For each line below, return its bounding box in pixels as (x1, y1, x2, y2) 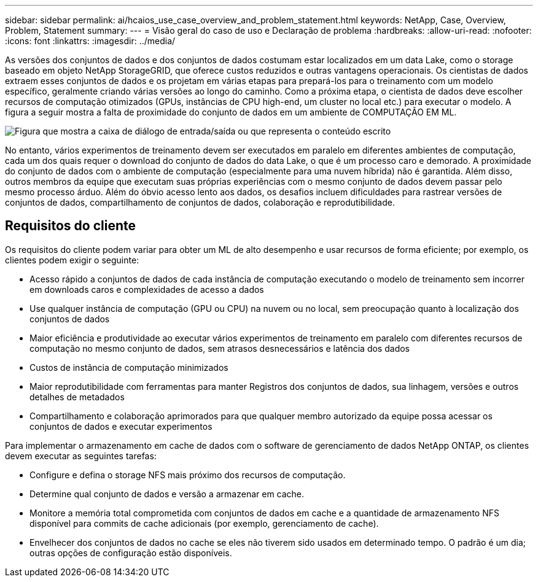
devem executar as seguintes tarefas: (5, 450, 157, 461)
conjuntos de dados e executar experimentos (29, 421, 212, 432)
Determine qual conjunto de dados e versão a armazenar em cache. (29, 488, 305, 499)
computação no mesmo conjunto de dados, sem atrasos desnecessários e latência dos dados (29, 343, 410, 354)
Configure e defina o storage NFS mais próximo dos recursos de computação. (29, 469, 346, 480)
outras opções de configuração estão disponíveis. (29, 547, 232, 558)
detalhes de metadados (29, 391, 125, 402)
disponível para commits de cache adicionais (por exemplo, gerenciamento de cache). (29, 518, 379, 529)
